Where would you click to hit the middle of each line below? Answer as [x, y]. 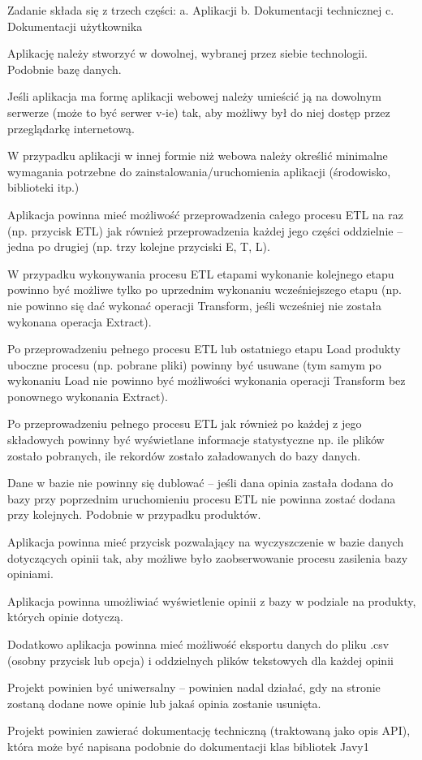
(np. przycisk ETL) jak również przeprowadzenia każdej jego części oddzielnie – [205, 230]
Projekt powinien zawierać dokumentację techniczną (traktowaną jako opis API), [209, 730]
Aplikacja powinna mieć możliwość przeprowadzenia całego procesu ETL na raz [205, 214]
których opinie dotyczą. [65, 617]
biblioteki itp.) [43, 187]
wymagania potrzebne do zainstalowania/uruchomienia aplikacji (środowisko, [199, 171]
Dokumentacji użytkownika [75, 26]
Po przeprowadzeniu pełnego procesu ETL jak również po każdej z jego [185, 423]
